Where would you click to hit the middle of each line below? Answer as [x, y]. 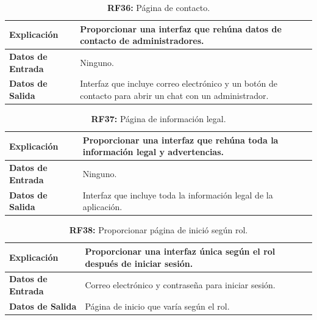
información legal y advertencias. [153, 152]
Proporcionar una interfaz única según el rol [180, 251]
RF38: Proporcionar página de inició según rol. [158, 230]
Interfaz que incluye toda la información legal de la [178, 195]
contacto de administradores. [142, 41]
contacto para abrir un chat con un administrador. [174, 96]
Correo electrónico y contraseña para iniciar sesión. [180, 285]
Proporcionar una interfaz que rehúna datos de [181, 28]
